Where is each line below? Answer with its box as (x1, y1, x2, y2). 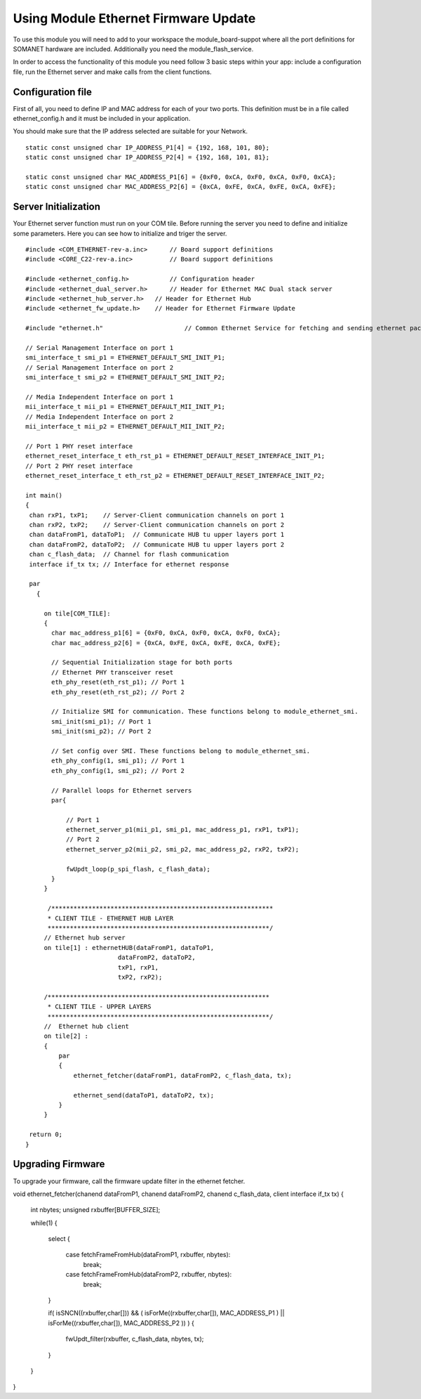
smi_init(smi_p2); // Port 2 (51, 727, 152, 736)
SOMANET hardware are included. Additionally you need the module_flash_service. (13, 44, 254, 53)
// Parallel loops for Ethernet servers (51, 786, 192, 794)
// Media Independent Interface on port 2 (25, 412, 174, 421)
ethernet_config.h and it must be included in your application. (13, 115, 191, 123)
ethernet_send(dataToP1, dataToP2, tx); (73, 1091, 214, 1099)
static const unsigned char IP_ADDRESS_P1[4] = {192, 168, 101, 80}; (25, 143, 270, 151)
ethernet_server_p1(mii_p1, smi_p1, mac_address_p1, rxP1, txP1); (65, 826, 300, 834)
